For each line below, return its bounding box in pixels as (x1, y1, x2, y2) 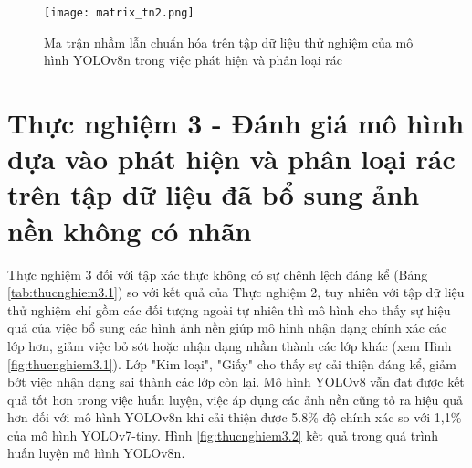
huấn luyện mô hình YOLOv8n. (7, 443, 185, 463)
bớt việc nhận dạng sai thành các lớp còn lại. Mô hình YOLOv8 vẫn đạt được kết (7, 372, 465, 391)
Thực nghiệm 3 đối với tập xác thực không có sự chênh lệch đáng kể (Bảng (7, 264, 428, 283)
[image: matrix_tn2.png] (44, 6, 194, 19)
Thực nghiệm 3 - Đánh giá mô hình (7, 104, 465, 142)
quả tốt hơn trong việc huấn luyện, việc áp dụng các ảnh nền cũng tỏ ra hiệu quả (7, 389, 464, 409)
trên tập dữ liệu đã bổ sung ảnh (7, 175, 420, 213)
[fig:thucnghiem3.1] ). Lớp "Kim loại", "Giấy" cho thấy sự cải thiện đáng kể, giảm (7, 354, 456, 373)
